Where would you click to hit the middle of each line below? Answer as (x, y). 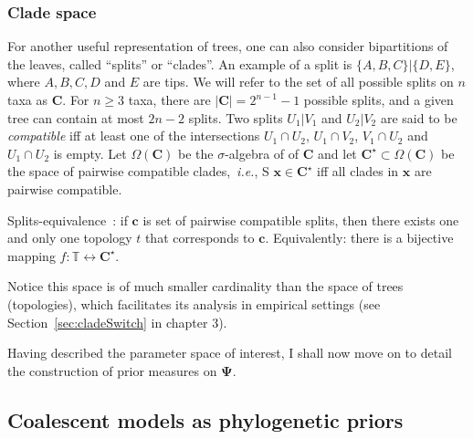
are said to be (419, 117)
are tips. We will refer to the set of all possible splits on (298, 82)
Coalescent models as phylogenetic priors (205, 419)
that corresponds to (200, 238)
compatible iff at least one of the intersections (134, 136)
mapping (32, 255)
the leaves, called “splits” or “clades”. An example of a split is (180, 63)
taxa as (28, 99)
